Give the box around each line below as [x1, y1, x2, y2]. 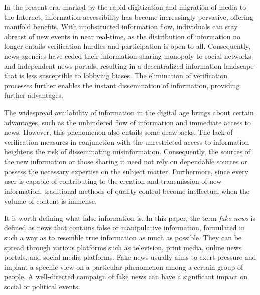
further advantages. [4, 90, 64, 101]
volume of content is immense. [4, 195, 97, 206]
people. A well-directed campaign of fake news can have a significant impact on [4, 271, 248, 282]
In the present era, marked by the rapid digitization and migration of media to [4, 2, 246, 12]
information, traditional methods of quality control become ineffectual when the [4, 185, 250, 196]
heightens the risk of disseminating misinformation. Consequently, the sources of [4, 146, 251, 157]
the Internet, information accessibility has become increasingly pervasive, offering [4, 11, 253, 22]
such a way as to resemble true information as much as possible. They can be [4, 232, 242, 243]
